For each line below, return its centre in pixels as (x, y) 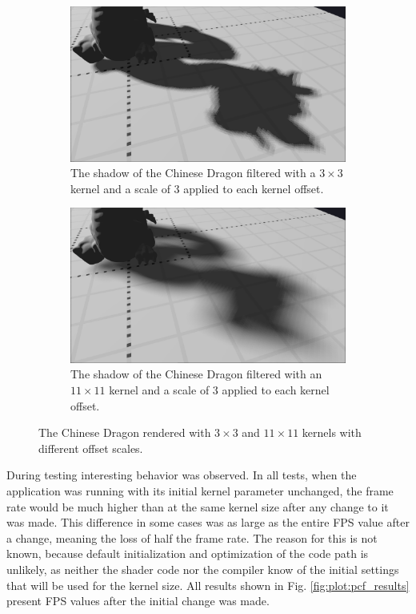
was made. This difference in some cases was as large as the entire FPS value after (208, 522)
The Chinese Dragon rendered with (125, 432)
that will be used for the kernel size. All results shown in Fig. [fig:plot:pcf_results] (208, 585)
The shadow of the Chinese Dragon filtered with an (196, 374)
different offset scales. (91, 448)
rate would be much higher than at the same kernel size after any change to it (198, 506)
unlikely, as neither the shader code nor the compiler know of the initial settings (203, 569)
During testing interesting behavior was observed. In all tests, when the (182, 475)
